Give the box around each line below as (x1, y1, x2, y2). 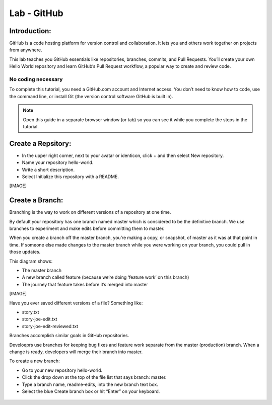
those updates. (9, 249, 41, 255)
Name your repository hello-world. (22, 159, 94, 166)
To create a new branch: (9, 358, 60, 364)
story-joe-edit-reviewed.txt (22, 323, 78, 329)
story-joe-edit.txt (22, 316, 57, 322)
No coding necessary (9, 76, 63, 83)
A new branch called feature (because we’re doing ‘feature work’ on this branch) (22, 274, 189, 280)
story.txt (22, 309, 40, 315)
